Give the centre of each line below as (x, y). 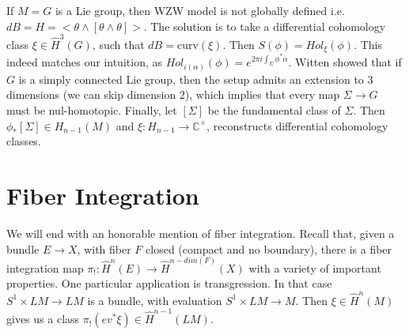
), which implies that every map (262, 94)
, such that (118, 44)
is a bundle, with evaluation (155, 300)
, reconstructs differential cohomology (297, 125)
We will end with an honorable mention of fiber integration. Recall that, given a (201, 233)
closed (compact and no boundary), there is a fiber (269, 248)
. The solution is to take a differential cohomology (265, 26)
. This (368, 44)
